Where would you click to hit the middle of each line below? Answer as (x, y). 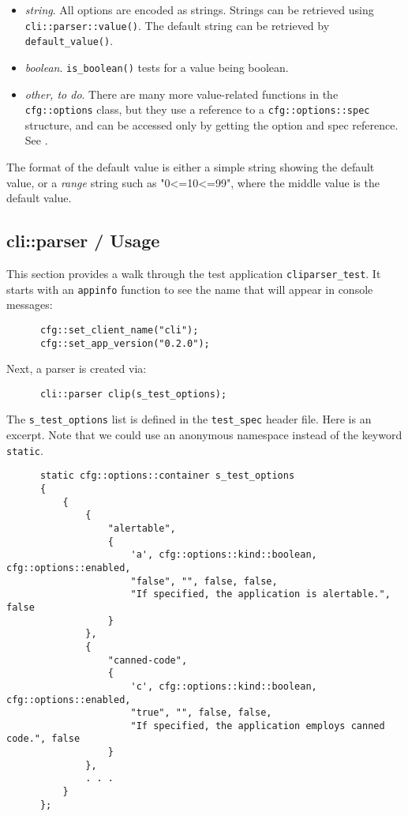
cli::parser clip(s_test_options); (133, 394)
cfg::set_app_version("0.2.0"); (125, 343)
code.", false (43, 739)
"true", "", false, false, (201, 713)
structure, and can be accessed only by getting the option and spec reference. (211, 124)
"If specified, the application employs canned (258, 726)
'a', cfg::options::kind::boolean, (224, 555)
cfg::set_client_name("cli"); (119, 330)
